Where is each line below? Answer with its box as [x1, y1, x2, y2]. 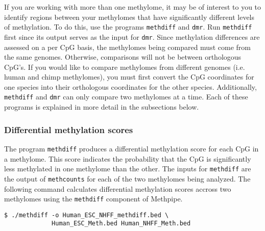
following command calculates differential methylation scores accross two [4, 183, 231, 194]
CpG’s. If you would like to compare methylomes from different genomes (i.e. [4, 61, 245, 72]
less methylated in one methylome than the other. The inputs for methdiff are [4, 163, 251, 174]
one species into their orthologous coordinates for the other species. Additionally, [4, 81, 257, 92]
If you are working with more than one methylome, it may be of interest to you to [4, 2, 261, 12]
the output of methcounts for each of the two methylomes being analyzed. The [4, 173, 251, 184]
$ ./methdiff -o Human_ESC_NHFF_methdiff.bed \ [4, 211, 169, 219]
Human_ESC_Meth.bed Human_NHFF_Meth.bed [52, 220, 191, 227]
